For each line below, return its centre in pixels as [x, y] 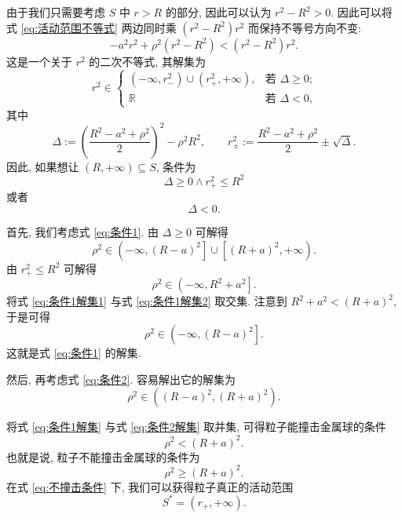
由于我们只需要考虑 [56, 12]
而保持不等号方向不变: [304, 27]
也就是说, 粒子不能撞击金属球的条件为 [103, 456]
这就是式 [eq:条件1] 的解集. [74, 353]
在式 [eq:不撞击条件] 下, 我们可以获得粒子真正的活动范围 [150, 486]
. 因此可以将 [362, 12]
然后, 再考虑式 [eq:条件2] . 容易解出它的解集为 [121, 379]
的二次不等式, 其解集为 [147, 61]
